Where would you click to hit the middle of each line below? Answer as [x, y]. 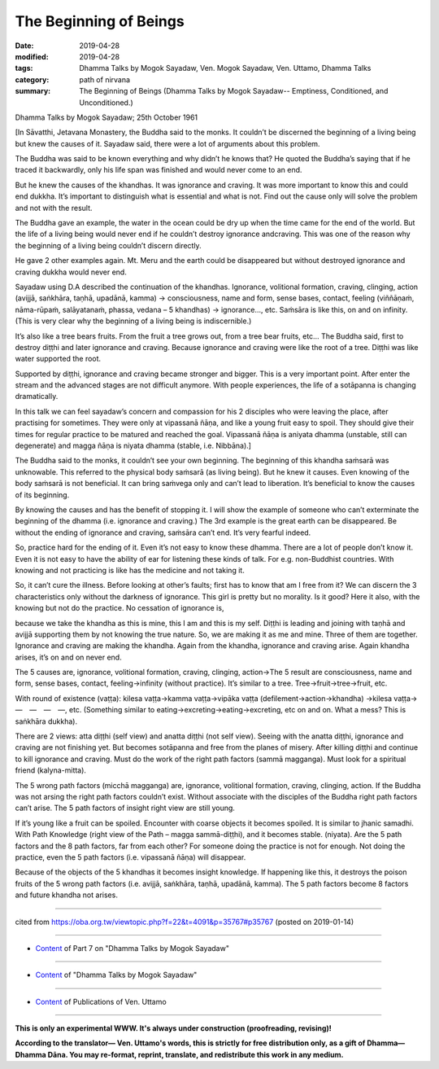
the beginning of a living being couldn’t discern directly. [109, 245]
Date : [24, 46]
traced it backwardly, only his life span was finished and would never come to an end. [159, 170]
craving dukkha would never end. [71, 272]
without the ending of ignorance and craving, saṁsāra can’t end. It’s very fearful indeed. [163, 532]
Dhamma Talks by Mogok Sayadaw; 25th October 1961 [106, 117]
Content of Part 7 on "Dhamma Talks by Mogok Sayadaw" [132, 948]
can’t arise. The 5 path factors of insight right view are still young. [125, 808]
